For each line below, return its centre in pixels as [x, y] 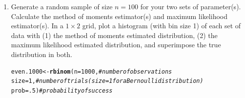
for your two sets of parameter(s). [191, 6]
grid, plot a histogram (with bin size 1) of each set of [162, 26]
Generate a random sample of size [62, 6]
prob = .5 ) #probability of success [62, 90]
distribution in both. [41, 54]
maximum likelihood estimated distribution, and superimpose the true [116, 45]
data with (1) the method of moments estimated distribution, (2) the [114, 35]
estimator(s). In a [37, 26]
